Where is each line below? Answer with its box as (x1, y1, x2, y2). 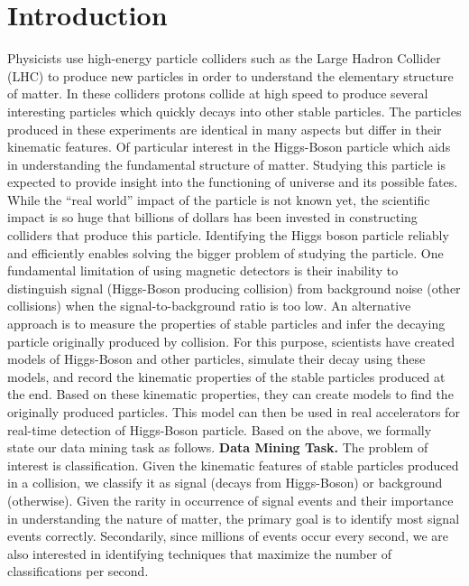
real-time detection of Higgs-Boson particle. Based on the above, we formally (7, 420, 432, 439)
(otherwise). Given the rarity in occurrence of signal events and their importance (7, 490, 454, 509)
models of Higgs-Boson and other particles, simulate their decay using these (7, 349, 426, 368)
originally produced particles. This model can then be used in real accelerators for (7, 403, 460, 421)
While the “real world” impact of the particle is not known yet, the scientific (7, 190, 430, 209)
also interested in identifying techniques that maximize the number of (7, 544, 392, 563)
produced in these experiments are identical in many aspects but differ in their (7, 119, 442, 138)
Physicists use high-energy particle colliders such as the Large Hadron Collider (7, 49, 441, 68)
